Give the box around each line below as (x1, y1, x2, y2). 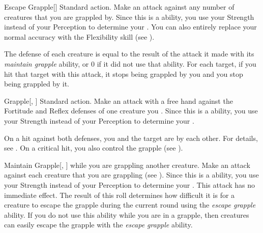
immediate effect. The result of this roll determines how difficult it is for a (4, 189, 235, 200)
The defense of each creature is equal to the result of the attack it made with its (4, 48, 254, 59)
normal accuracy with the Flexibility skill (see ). (4, 31, 155, 42)
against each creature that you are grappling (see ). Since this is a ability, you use (4, 169, 259, 180)
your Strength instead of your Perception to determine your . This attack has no (4, 179, 255, 190)
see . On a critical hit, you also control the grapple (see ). (4, 142, 183, 153)
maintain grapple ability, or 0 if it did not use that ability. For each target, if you (4, 58, 256, 69)
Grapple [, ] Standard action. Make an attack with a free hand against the (4, 95, 233, 106)
